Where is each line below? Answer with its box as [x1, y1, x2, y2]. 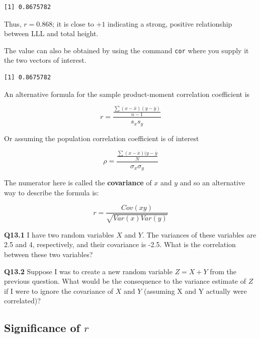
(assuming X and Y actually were [144, 285, 247, 296]
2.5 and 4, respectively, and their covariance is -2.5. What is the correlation [4, 239, 236, 250]
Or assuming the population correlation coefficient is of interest [4, 133, 199, 143]
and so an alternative [180, 177, 245, 188]
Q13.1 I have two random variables [4, 229, 114, 240]
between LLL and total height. [4, 28, 99, 39]
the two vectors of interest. [4, 55, 86, 65]
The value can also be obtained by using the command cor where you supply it [4, 45, 249, 55]
